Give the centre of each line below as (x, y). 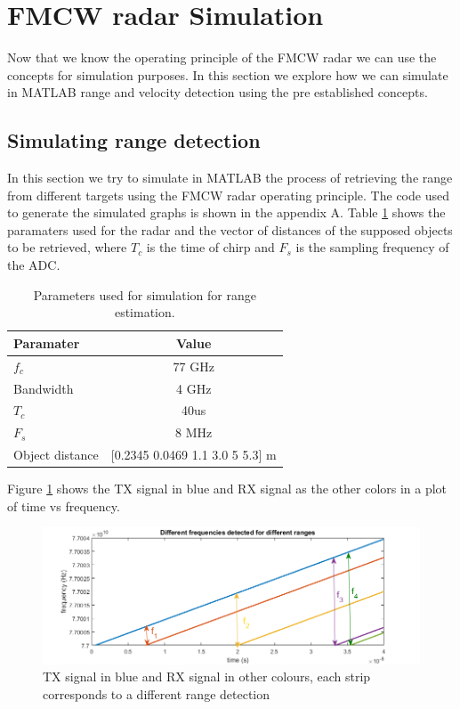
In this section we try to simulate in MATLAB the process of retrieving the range (230, 178)
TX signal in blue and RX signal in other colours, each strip (207, 676)
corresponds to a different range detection (157, 694)
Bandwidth (44, 388)
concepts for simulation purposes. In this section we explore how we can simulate (228, 74)
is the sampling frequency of (372, 247)
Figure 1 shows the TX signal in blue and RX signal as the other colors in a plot (227, 489)
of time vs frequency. (64, 505)
